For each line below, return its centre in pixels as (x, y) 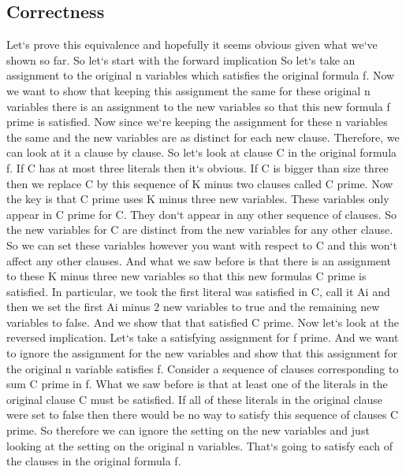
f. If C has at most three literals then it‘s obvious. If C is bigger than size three (197, 167)
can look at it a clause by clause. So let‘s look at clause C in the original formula (202, 152)
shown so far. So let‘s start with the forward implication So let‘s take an (181, 59)
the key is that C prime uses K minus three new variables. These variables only (198, 199)
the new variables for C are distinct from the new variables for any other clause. (200, 230)
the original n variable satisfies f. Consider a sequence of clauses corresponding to (203, 368)
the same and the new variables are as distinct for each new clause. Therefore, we (203, 137)
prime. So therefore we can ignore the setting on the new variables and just (188, 430)
